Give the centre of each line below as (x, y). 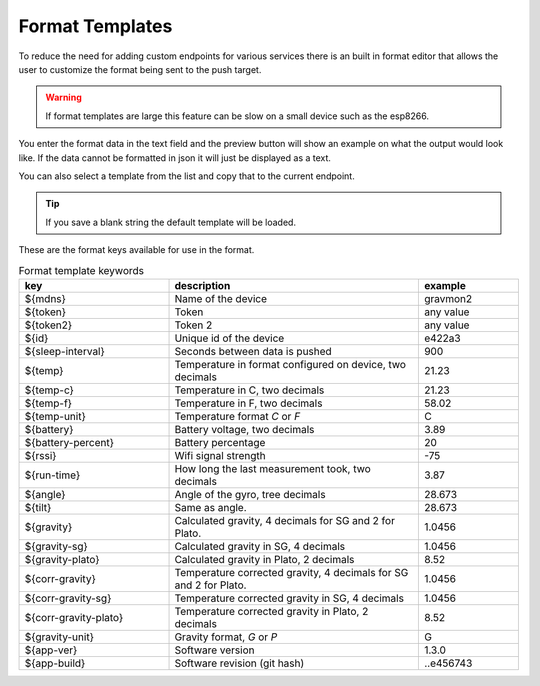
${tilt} (38, 507)
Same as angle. (210, 507)
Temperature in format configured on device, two (290, 364)
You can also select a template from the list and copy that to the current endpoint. (186, 176)
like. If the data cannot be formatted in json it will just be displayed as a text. (175, 157)
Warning (63, 97)
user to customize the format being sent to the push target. (140, 69)
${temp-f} (48, 403)
